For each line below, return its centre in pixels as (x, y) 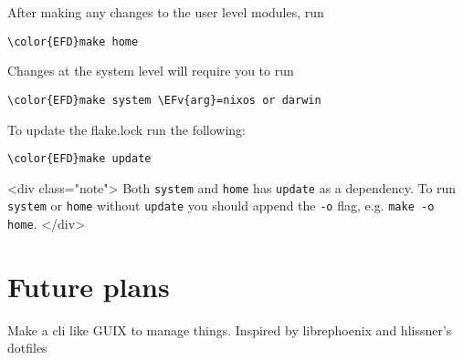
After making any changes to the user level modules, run (166, 12)
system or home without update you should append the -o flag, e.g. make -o (221, 206)
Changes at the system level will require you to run (151, 71)
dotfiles (27, 348)
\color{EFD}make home (73, 41)
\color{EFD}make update (79, 159)
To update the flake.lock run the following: (127, 129)
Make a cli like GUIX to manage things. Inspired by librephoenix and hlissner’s (230, 329)
